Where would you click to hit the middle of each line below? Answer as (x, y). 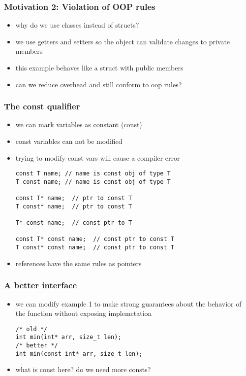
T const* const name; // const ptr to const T (95, 248)
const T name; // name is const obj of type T (93, 174)
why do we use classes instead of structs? (77, 25)
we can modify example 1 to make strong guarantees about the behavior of (128, 303)
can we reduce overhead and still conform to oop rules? (99, 84)
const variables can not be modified (69, 141)
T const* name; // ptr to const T (74, 206)
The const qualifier (42, 106)
